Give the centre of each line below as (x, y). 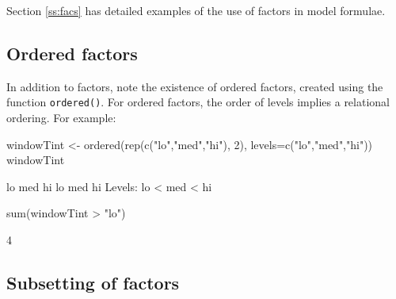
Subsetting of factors (93, 282)
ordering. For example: (61, 118)
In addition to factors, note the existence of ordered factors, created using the (195, 86)
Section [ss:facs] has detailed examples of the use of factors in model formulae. (196, 10)
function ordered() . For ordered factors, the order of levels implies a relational (198, 102)
